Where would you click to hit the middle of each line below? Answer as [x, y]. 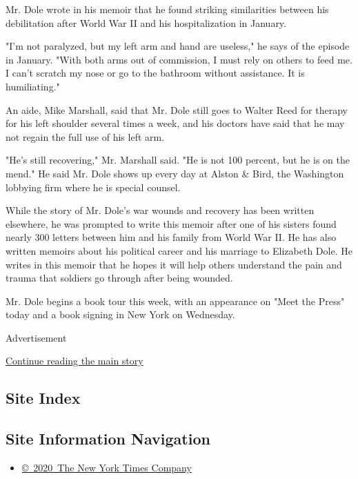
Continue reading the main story [74, 361]
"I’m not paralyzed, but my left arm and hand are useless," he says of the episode [178, 46]
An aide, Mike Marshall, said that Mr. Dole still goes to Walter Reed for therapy [177, 109]
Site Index [43, 398]
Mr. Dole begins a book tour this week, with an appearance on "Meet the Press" [175, 301]
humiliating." [33, 86]
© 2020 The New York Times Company [107, 468]
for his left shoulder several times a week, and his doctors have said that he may [175, 123]
